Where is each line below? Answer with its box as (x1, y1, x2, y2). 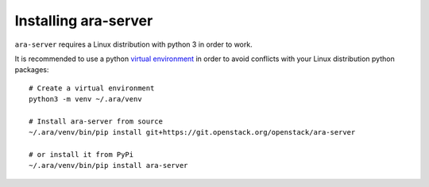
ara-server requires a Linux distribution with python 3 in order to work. (14, 40, 253, 49)
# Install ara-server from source (29, 116, 163, 126)
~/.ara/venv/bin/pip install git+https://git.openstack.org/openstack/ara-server (29, 128, 356, 137)
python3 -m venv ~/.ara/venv (29, 95, 142, 104)
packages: (14, 65, 49, 74)
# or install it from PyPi (29, 151, 134, 159)
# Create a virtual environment (29, 83, 155, 93)
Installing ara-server (14, 12, 153, 29)
